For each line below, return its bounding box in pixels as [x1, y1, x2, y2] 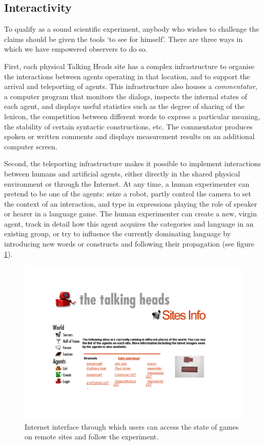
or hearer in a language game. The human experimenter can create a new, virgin [4, 208, 257, 219]
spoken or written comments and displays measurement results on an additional [4, 131, 255, 142]
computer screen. [4, 141, 57, 151]
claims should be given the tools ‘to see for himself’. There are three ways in [4, 33, 243, 44]
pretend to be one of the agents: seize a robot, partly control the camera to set [4, 188, 251, 199]
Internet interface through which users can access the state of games [25, 421, 239, 432]
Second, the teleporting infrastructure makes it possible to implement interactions [4, 158, 261, 169]
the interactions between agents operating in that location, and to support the [4, 71, 250, 81]
